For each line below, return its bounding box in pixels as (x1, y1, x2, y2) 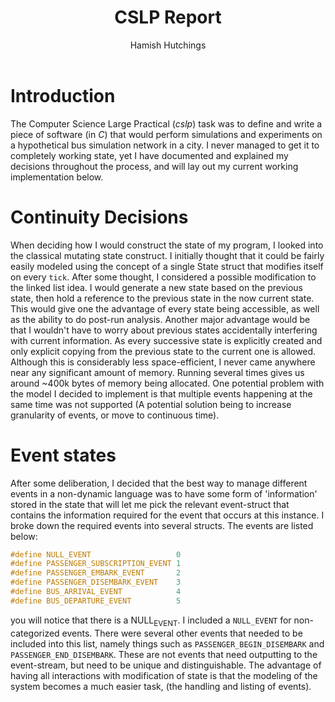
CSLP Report (114, 6, 222, 29)
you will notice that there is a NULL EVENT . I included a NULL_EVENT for (10, 614, 292, 628)
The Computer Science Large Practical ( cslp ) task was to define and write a (10, 117, 323, 130)
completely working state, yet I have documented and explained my (10, 149, 289, 161)
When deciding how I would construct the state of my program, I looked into (10, 239, 324, 251)
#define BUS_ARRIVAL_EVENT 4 (10, 587, 182, 597)
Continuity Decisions (10, 206, 189, 228)
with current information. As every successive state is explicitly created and (10, 334, 323, 346)
